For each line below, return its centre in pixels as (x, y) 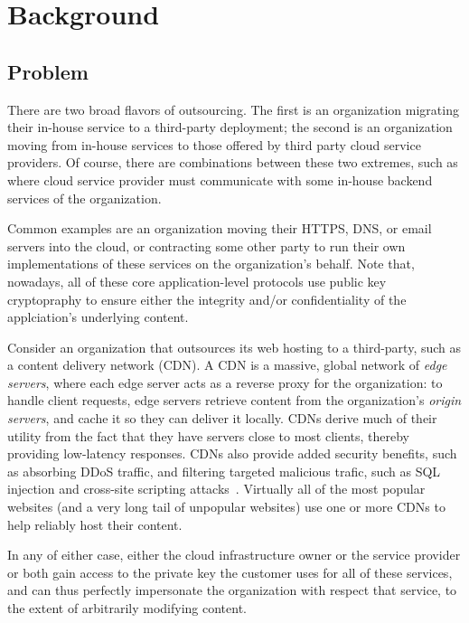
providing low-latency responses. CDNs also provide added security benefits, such (232, 453)
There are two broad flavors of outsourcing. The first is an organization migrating (233, 109)
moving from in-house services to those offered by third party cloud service (214, 144)
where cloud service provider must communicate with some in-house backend (220, 179)
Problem (48, 71)
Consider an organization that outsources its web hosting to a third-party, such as (234, 347)
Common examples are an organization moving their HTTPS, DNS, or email (220, 228)
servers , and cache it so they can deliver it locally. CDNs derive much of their (222, 418)
